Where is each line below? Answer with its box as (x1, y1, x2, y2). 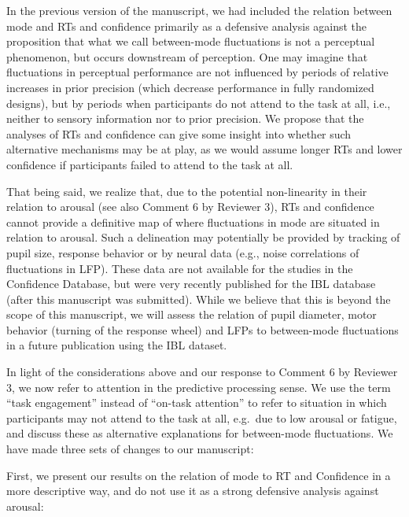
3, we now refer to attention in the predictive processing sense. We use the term (6, 379, 391, 395)
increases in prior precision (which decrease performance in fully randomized (6, 79, 374, 95)
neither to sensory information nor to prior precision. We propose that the (6, 110, 364, 127)
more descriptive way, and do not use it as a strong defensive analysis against (6, 482, 379, 499)
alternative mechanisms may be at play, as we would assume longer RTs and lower (6, 141, 403, 157)
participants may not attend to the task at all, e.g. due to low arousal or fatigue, (6, 409, 397, 426)
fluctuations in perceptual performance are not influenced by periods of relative (6, 64, 389, 80)
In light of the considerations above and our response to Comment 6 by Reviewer (6, 364, 398, 380)
